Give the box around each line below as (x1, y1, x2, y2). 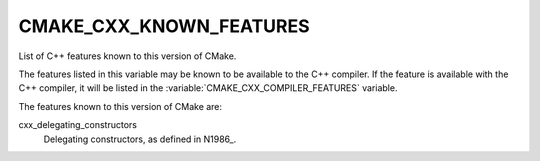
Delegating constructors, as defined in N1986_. (43, 133, 237, 145)
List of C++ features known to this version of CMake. (18, 50, 237, 62)
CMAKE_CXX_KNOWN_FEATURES (18, 15, 310, 37)
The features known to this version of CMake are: (18, 100, 223, 112)
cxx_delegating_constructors (18, 119, 137, 131)
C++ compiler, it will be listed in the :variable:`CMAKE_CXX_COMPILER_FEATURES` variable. (18, 82, 398, 94)
